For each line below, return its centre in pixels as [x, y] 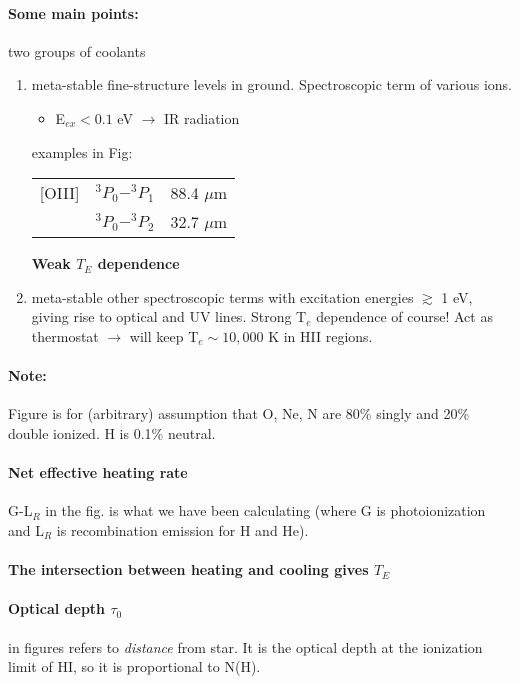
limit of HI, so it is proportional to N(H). [134, 666]
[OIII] [59, 193]
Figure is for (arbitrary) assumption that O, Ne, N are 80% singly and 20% [239, 413]
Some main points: [73, 12]
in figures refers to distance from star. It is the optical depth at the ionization [245, 646]
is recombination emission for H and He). [182, 529]
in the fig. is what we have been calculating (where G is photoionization [265, 510]
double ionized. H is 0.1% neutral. [112, 432]
